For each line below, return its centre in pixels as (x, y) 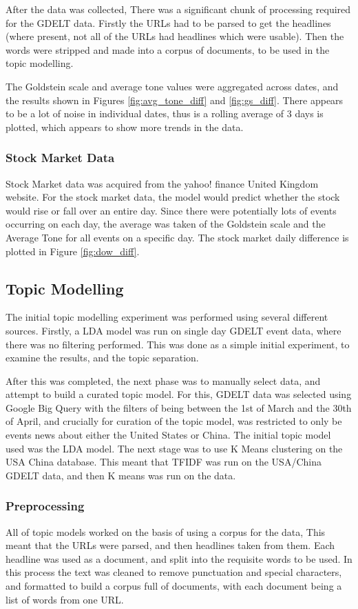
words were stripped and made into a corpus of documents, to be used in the (168, 49)
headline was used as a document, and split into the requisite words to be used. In (179, 558)
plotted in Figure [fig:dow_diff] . (73, 251)
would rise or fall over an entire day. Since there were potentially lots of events (171, 210)
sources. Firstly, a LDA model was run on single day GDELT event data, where (173, 330)
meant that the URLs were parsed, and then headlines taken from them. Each (170, 545)
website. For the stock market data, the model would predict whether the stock (173, 197)
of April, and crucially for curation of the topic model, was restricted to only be (174, 421)
